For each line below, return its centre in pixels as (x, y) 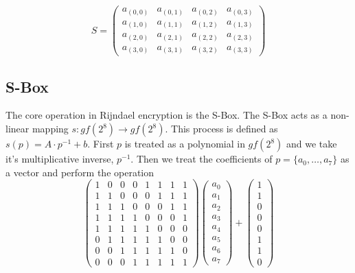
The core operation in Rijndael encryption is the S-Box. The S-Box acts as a (167, 115)
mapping (50, 129)
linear (18, 129)
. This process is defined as (221, 129)
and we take (311, 144)
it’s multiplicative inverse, (60, 159)
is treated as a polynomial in (185, 144)
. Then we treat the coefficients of (202, 159)
